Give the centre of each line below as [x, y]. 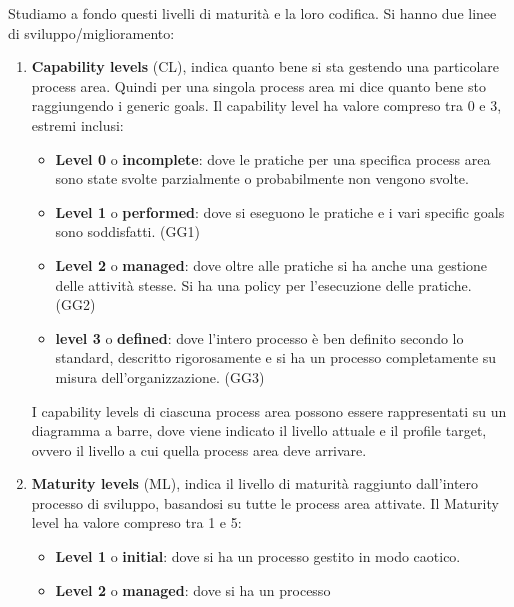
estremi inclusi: [77, 124]
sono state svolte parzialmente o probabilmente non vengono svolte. [262, 178]
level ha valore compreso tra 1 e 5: [136, 522]
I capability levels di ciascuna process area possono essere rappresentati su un [269, 410]
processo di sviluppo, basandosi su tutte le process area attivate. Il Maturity [265, 502]
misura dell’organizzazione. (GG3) [160, 376]
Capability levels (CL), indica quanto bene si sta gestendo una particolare [265, 66]
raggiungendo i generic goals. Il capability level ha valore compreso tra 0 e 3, [266, 105]
